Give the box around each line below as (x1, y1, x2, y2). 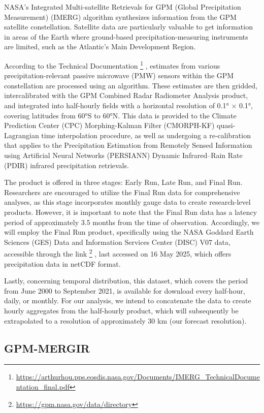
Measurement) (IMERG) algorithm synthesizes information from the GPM (4, 11, 237, 22)
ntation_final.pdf (16, 381, 70, 392)
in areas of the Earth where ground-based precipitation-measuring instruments (4, 31, 248, 42)
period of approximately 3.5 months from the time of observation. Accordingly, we (4, 216, 260, 227)
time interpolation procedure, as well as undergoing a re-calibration (41, 130, 251, 140)
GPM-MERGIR (4, 340, 90, 356)
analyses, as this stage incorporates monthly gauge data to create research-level (4, 197, 251, 207)
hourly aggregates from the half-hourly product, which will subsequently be (4, 305, 239, 315)
